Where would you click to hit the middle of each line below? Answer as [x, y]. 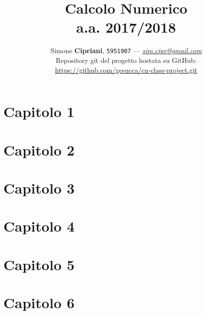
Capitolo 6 [39, 303]
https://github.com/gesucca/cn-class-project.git [126, 69]
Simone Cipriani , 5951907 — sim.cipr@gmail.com [126, 50]
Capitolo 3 [39, 187]
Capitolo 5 [39, 264]
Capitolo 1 [39, 111]
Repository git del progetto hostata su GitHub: [126, 60]
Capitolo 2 [39, 149]
